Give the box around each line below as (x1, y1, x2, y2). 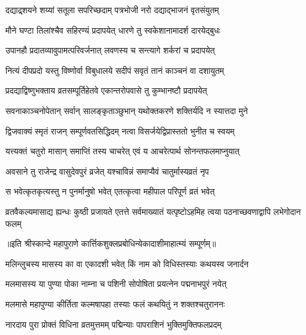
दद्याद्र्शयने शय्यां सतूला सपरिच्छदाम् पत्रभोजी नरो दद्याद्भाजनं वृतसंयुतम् (5, 4, 219, 16)
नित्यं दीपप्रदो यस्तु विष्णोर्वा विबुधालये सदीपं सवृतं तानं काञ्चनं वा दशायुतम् (5, 64, 225, 76)
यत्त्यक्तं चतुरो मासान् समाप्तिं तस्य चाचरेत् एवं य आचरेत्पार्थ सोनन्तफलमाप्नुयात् (5, 145, 240, 157)
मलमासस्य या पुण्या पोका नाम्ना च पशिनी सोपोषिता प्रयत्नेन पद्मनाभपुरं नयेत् (5, 277, 227, 290)
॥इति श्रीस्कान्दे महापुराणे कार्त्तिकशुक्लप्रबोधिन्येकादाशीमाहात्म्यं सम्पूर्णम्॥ (5, 237, 216, 250)
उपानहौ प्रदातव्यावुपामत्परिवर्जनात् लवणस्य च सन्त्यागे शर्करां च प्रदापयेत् (5, 44, 215, 56)
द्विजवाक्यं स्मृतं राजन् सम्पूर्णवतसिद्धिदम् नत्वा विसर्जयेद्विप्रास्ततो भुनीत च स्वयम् (5, 124, 235, 137)
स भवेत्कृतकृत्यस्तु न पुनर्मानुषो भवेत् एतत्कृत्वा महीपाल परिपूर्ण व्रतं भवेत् (5, 185, 215, 198)
